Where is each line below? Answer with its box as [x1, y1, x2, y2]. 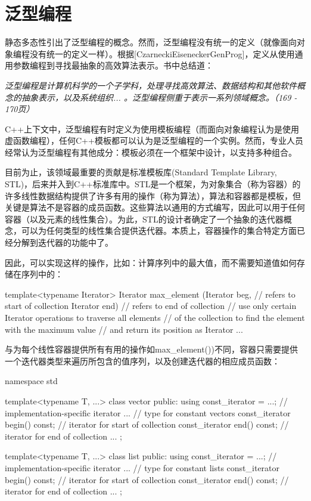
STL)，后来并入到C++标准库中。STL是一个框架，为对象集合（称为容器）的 [5, 178, 301, 190]
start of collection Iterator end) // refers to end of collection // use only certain [5, 299, 297, 312]
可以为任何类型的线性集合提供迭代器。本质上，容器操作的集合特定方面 [21, 224, 297, 237]
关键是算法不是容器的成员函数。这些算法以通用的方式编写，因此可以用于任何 [5, 201, 305, 214]
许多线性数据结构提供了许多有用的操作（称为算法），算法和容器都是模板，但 [5, 189, 301, 202]
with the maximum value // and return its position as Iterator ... [5, 323, 243, 335]
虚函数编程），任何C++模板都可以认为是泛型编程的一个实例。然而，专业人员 [5, 134, 303, 147]
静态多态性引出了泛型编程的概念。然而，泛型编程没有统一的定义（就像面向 [5, 36, 297, 48]
